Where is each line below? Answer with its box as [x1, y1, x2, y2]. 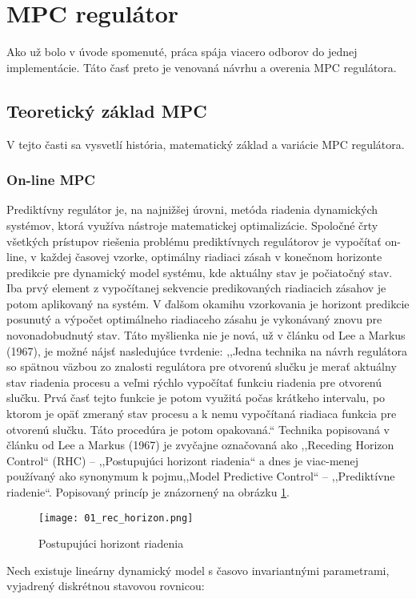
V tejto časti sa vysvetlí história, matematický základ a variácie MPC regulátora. [6, 135, 405, 152]
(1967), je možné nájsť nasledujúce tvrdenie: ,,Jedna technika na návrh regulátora [6, 342, 408, 359]
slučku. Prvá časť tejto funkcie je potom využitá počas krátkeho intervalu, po [6, 389, 386, 406]
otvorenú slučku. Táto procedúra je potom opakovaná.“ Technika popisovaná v [6, 420, 390, 437]
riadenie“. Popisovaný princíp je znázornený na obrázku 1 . [6, 484, 290, 501]
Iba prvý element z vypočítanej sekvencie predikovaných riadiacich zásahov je [6, 279, 386, 296]
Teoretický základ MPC [6, 98, 207, 123]
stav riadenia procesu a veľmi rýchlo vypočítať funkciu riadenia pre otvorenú [6, 373, 382, 390]
